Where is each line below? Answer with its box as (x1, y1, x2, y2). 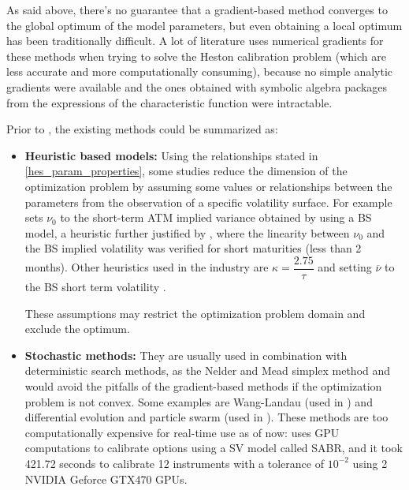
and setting (318, 259, 372, 275)
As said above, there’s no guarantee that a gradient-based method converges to (6, 2, 388, 17)
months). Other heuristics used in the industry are (24, 259, 269, 275)
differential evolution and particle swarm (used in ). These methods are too (24, 409, 389, 425)
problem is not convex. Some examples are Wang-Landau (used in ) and (24, 393, 373, 410)
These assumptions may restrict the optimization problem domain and (24, 305, 366, 321)
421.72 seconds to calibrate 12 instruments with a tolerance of (24, 454, 324, 471)
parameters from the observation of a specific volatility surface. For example (24, 193, 392, 210)
